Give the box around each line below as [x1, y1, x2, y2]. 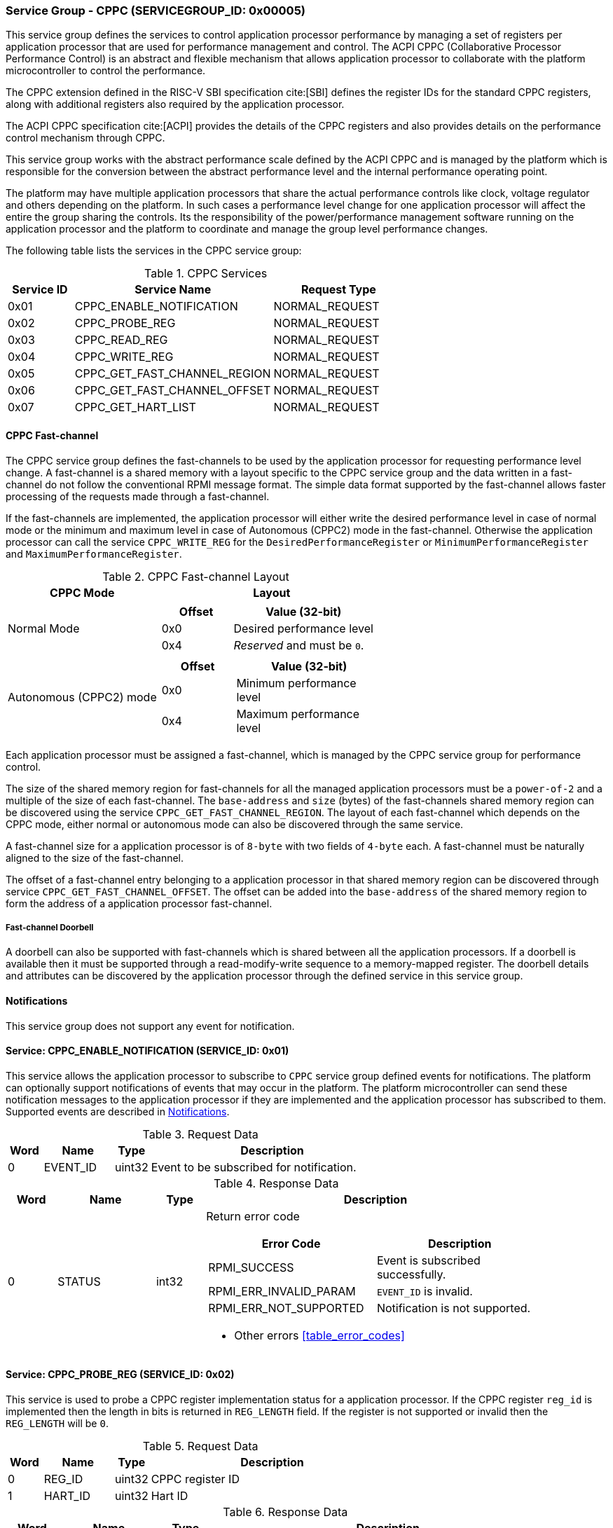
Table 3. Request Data [142, 1127, 259, 1141]
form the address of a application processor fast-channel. [6, 897, 273, 909]
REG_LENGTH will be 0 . [6, 1417, 109, 1430]
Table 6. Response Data [223, 1505, 348, 1520]
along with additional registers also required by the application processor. [6, 98, 345, 111]
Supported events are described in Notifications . [6, 1105, 230, 1117]
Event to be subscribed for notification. [151, 1159, 357, 1174]
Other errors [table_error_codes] [234, 1328, 405, 1342]
